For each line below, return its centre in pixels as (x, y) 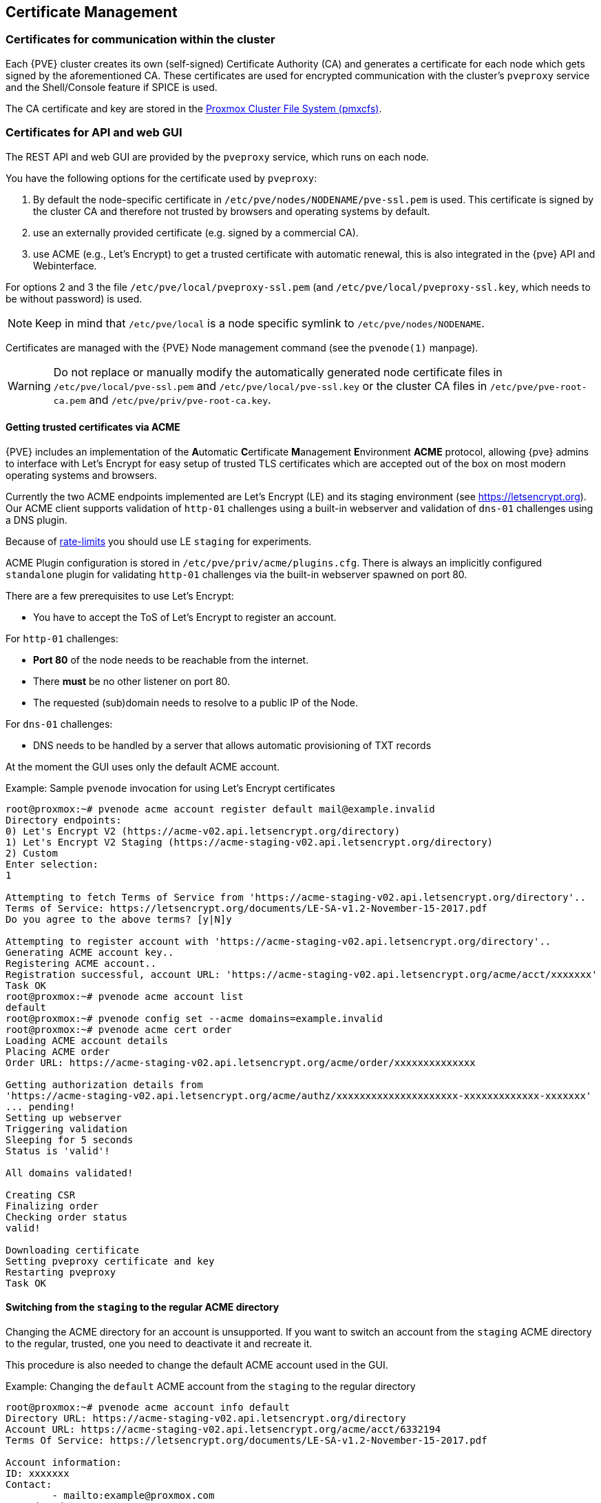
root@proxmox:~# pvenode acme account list (125, 996)
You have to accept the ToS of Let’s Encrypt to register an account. (185, 617)
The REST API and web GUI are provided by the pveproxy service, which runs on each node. (218, 156)
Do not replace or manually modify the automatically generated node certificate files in (278, 372)
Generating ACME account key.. (90, 952)
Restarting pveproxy (61, 1272)
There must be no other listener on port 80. (132, 681)
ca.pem (70, 400)
